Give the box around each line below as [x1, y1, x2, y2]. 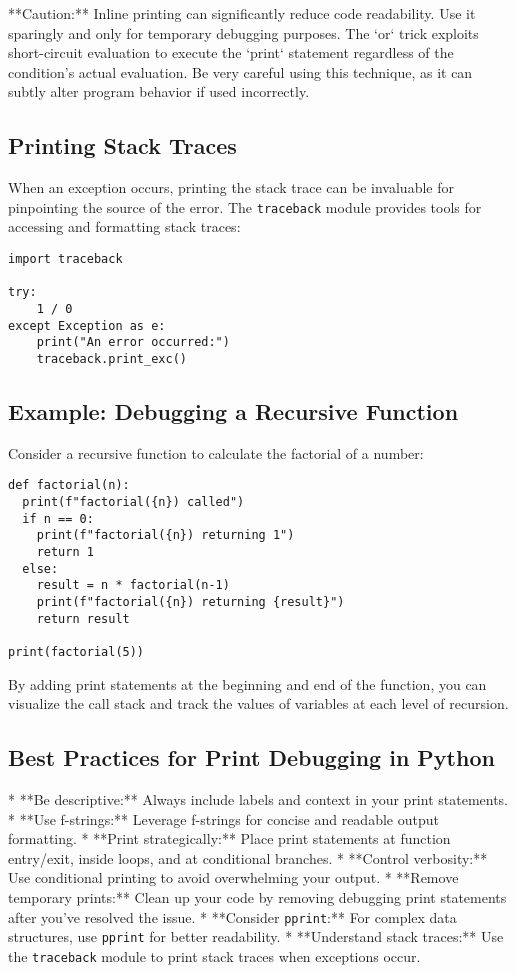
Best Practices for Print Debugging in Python [8, 742, 495, 773]
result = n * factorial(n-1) [36, 578, 230, 593]
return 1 [36, 545, 94, 560]
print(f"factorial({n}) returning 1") [36, 528, 295, 543]
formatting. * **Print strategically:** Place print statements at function [8, 828, 451, 849]
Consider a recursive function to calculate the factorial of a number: [8, 442, 424, 463]
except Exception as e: [8, 318, 166, 333]
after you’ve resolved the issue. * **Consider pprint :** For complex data [8, 906, 457, 927]
